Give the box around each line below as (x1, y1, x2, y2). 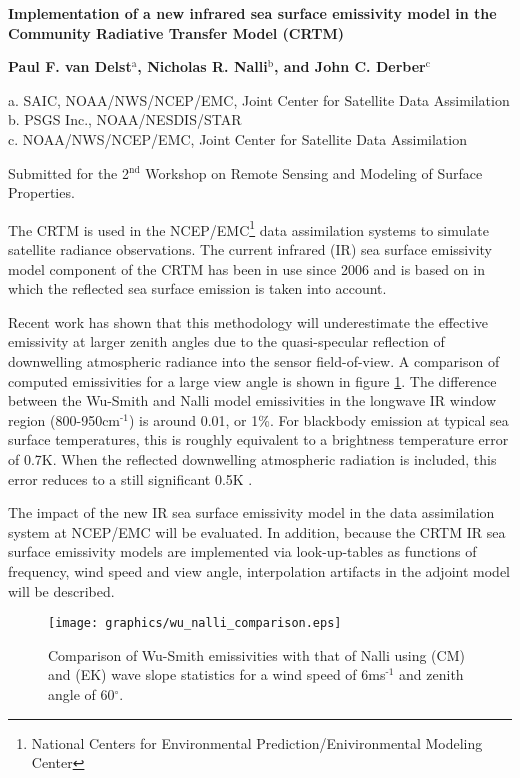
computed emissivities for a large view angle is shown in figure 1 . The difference (8, 370, 497, 391)
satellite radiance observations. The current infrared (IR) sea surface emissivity (8, 239, 492, 259)
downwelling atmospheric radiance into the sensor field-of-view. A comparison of (8, 350, 500, 371)
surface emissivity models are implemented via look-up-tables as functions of (8, 541, 477, 562)
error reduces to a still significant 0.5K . (8, 468, 253, 489)
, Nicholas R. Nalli (137, 56, 268, 77)
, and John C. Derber (273, 56, 426, 77)
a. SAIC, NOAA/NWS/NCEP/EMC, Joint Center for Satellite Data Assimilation (8, 89, 510, 110)
